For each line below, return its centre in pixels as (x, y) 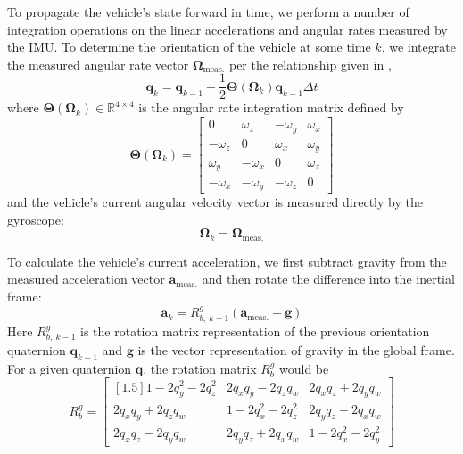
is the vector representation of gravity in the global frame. (296, 350)
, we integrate (418, 47)
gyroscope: (36, 219)
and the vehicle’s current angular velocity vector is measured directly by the (215, 201)
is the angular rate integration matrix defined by (271, 107)
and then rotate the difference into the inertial (328, 279)
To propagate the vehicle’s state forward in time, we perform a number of (208, 12)
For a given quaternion (70, 368)
